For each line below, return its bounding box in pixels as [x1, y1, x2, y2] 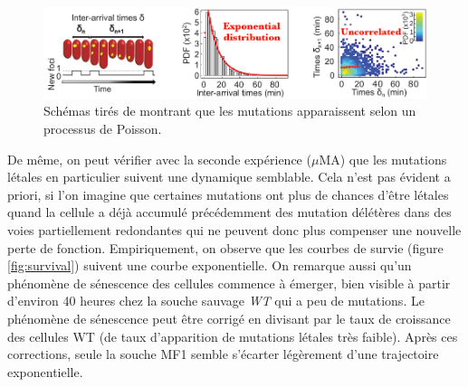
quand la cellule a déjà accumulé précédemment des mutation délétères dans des [7, 203, 452, 222]
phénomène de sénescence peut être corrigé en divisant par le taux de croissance [7, 308, 451, 327]
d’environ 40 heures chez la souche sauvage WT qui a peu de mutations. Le [7, 291, 425, 310]
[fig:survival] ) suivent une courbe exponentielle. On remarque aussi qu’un [7, 256, 412, 275]
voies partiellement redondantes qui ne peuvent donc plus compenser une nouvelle [7, 220, 462, 239]
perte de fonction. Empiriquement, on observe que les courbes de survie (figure [7, 238, 444, 257]
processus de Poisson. [43, 118, 162, 137]
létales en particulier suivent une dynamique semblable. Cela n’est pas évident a [7, 167, 451, 186]
